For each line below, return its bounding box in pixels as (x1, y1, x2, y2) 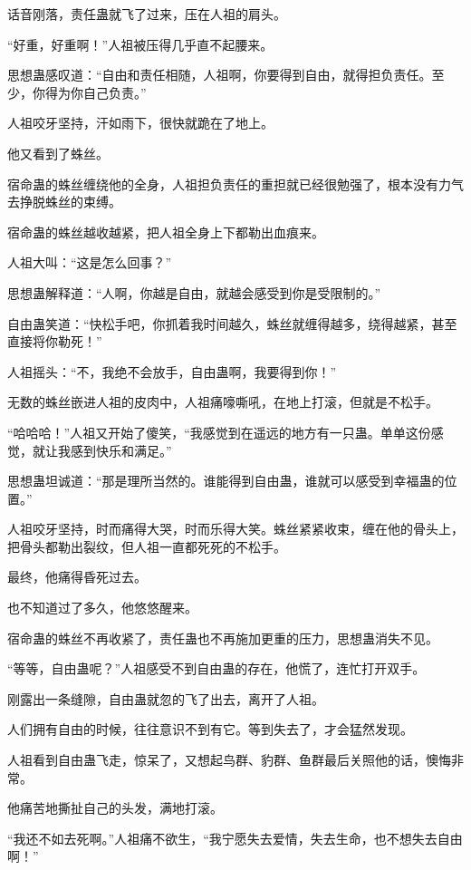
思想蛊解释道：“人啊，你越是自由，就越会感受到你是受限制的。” (7, 283, 381, 302)
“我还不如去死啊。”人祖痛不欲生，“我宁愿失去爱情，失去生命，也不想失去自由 (7, 828, 463, 847)
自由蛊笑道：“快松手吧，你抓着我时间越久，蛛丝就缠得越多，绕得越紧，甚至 (7, 314, 457, 333)
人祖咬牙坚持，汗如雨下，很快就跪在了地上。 (7, 113, 274, 132)
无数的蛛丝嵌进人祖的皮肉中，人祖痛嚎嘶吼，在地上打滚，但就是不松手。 (7, 392, 438, 411)
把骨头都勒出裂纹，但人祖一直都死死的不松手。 (7, 536, 286, 556)
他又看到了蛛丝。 (7, 143, 109, 162)
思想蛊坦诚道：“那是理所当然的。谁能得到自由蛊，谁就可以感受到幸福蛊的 (7, 471, 445, 490)
